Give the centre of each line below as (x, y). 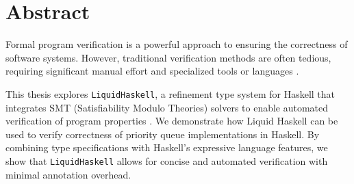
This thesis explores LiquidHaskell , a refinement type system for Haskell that (170, 93)
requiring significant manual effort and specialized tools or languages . (152, 71)
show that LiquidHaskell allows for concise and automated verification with (167, 160)
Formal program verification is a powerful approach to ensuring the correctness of (177, 44)
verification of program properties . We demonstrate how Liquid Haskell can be (172, 121)
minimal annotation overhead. (68, 174)
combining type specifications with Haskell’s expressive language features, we (167, 147)
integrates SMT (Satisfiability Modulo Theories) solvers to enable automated (167, 107)
